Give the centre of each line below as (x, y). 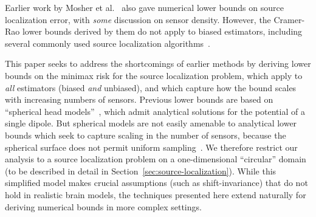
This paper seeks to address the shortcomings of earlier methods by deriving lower (158, 64)
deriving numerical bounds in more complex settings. (103, 206)
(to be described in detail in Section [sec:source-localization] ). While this (141, 170)
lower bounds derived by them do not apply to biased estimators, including (162, 31)
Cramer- (289, 19)
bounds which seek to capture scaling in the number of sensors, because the (146, 135)
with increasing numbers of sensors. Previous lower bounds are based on (139, 99)
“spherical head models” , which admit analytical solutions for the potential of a (155, 111)
